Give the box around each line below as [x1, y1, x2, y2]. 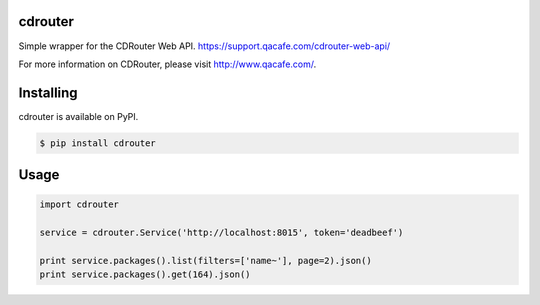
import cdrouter [39, 199, 120, 210]
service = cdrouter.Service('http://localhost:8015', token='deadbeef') [39, 227, 404, 239]
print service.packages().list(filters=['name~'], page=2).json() [39, 255, 372, 266]
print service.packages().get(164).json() [39, 269, 251, 280]
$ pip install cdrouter [39, 137, 157, 149]
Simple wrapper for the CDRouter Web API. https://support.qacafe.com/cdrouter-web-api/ [18, 40, 391, 52]
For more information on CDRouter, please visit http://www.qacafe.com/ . [18, 58, 317, 70]
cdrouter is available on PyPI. [18, 110, 139, 122]
